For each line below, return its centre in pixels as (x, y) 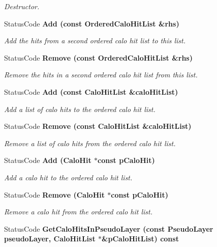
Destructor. (22, 6)
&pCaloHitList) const (140, 239)
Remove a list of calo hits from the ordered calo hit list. (90, 143)
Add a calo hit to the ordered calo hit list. (68, 177)
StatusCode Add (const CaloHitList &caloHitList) (91, 91)
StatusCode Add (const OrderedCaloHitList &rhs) (92, 23)
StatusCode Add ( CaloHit (48, 160)
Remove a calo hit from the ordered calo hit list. (79, 212)
